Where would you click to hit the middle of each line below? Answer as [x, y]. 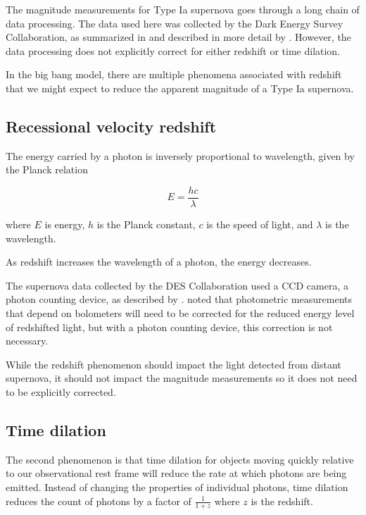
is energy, [65, 224]
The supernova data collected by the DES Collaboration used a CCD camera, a [177, 285]
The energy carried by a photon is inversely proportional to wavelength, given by [180, 155]
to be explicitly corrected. [61, 391]
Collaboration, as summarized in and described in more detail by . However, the [178, 37]
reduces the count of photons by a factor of [99, 501]
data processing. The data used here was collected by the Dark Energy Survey [175, 23]
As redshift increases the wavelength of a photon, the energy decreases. [159, 262]
